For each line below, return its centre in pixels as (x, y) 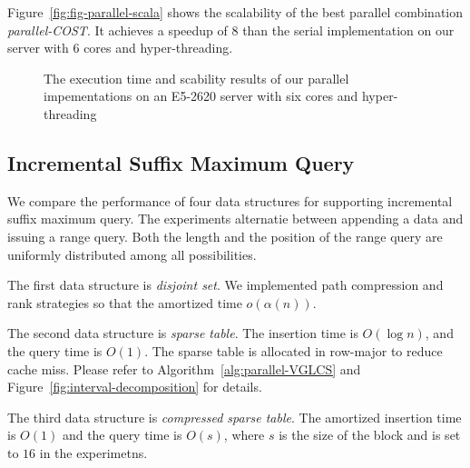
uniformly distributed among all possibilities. (132, 254)
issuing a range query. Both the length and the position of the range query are (225, 236)
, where (244, 435)
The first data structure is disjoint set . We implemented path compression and (225, 285)
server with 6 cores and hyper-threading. (120, 48)
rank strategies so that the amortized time (125, 302)
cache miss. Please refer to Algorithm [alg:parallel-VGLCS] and (184, 368)
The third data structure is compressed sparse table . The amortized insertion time (235, 417)
